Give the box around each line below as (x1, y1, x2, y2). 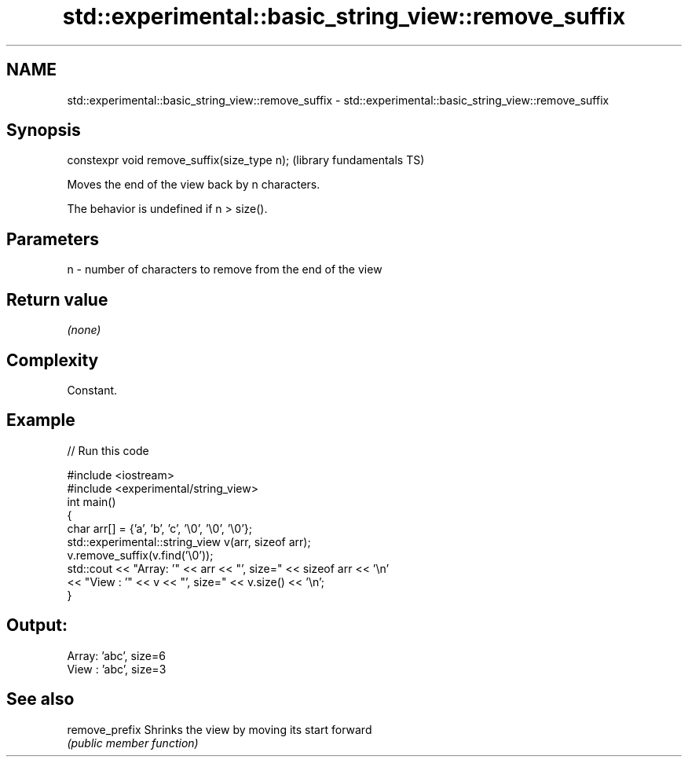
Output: (6, 615, 68, 636)
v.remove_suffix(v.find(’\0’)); (67, 548, 214, 562)
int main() (67, 494, 116, 508)
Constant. (67, 383, 118, 397)
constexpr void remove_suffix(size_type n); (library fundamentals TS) (67, 153, 425, 167)
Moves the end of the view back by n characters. (67, 178, 320, 192)
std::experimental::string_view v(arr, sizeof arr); (67, 534, 311, 548)
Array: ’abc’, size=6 (67, 648, 166, 662)
